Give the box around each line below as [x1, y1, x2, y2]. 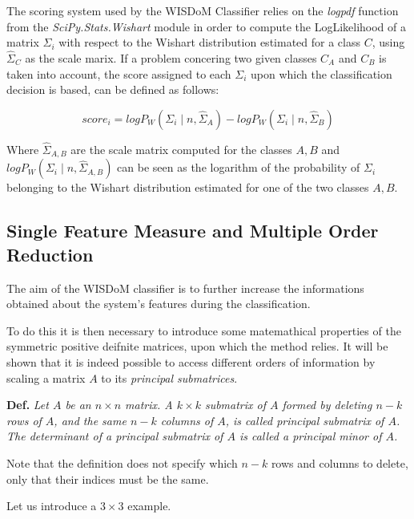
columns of [160, 412, 214, 428]
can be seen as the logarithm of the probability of [117, 159, 360, 176]
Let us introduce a [6, 497, 97, 514]
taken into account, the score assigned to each [6, 65, 231, 82]
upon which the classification [251, 65, 392, 82]
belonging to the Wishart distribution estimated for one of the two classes [6, 179, 369, 196]
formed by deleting [282, 396, 372, 413]
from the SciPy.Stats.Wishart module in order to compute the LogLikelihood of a [6, 18, 407, 34]
